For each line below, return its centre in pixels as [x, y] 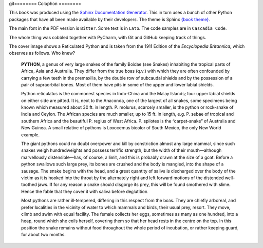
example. [30, 135]
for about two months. [43, 235]
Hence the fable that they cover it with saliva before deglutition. [85, 191]
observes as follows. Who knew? [42, 53]
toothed [29, 185]
